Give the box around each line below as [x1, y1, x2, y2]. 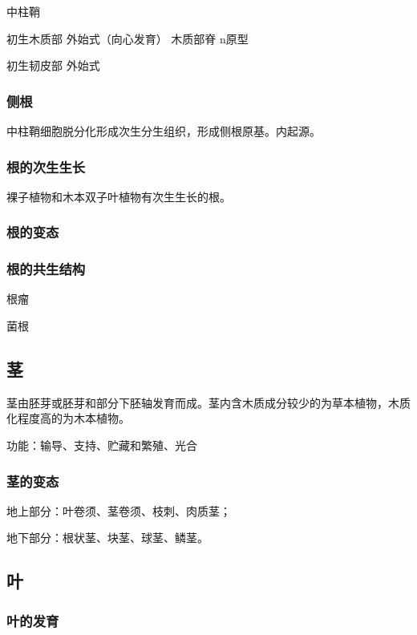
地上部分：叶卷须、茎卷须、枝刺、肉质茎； [6, 502, 231, 519]
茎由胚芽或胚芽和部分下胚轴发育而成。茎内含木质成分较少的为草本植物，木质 [6, 394, 411, 411]
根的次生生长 [6, 156, 86, 176]
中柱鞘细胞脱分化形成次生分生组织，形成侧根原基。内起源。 [6, 123, 321, 139]
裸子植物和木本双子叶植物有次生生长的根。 [6, 188, 231, 204]
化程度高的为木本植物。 [6, 410, 130, 427]
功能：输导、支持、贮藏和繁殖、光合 [6, 437, 197, 454]
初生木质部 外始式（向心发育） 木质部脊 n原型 [6, 30, 249, 47]
